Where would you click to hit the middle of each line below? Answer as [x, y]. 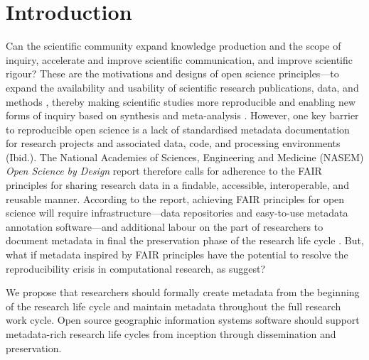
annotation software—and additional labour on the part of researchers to [165, 226]
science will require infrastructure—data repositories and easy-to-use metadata [177, 213]
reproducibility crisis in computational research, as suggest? [136, 268]
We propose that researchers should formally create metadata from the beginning [183, 292]
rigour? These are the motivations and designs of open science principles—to [172, 73]
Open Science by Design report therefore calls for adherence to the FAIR [164, 171]
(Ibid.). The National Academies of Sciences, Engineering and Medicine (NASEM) [185, 157]
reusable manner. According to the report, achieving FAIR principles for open [175, 198]
